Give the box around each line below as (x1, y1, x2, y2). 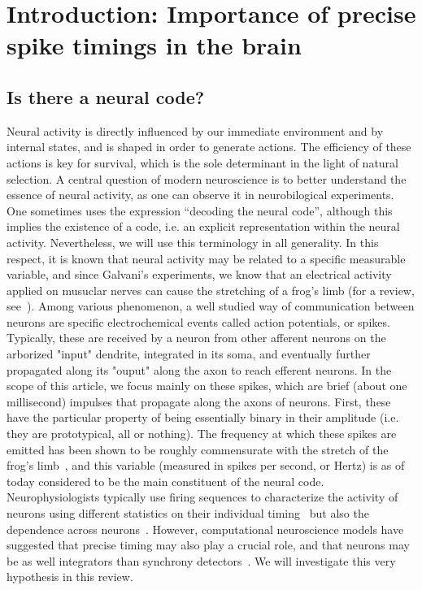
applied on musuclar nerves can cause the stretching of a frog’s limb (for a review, (7, 281, 415, 298)
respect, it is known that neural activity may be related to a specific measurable (7, 249, 406, 267)
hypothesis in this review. (7, 568, 133, 585)
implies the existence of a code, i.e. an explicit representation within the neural (7, 218, 400, 235)
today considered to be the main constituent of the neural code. (7, 472, 324, 489)
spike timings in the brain (7, 28, 302, 62)
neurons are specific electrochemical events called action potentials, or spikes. (7, 313, 390, 330)
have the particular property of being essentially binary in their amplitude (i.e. (7, 409, 399, 426)
